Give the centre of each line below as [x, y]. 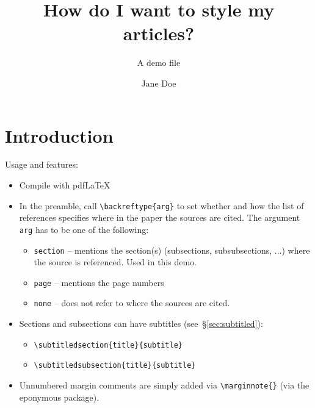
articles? [159, 33]
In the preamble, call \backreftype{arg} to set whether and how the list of [161, 205]
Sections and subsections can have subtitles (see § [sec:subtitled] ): [141, 324]
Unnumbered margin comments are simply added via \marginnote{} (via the [164, 385]
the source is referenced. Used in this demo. [115, 262]
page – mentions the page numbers [99, 282]
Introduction [59, 135]
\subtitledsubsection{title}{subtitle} [115, 366]
